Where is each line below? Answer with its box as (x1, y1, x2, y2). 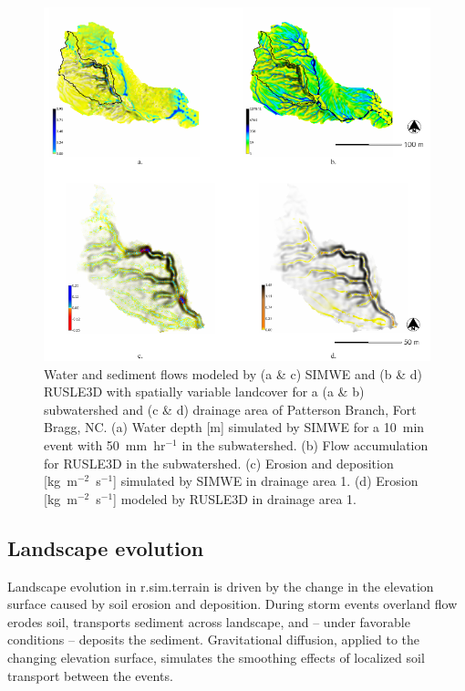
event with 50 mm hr (44, 435, 166, 454)
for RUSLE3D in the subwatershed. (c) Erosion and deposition (44, 453, 394, 472)
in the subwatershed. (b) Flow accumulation (181, 435, 429, 454)
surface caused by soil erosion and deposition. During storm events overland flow (7, 594, 458, 614)
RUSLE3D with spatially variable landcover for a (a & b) (44, 382, 365, 401)
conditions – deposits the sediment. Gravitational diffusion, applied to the (7, 630, 420, 649)
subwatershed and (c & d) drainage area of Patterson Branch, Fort (44, 399, 417, 418)
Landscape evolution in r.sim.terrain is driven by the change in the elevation (7, 576, 434, 595)
